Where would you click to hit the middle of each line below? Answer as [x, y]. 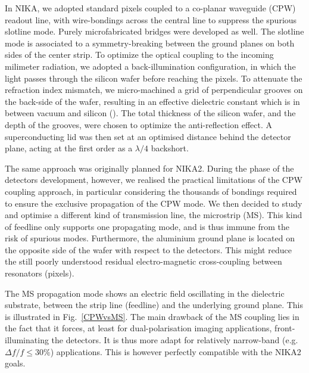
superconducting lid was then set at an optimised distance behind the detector [148, 136]
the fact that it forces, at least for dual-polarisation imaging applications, [138, 328]
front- [285, 328]
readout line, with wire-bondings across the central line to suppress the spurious [151, 19]
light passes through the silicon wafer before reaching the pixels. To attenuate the [154, 78]
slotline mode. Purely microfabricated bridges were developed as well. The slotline [154, 31]
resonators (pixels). [40, 273]
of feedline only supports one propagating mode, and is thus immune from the [147, 226]
